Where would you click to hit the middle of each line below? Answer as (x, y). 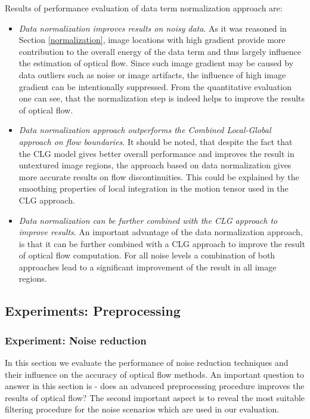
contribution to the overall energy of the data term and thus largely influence (160, 51)
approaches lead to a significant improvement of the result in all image (148, 267)
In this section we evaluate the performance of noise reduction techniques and (147, 363)
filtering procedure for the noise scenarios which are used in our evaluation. (142, 409)
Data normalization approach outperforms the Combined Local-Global (145, 130)
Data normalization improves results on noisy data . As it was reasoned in (153, 28)
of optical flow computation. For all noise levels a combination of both (147, 255)
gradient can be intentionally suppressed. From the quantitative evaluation (155, 86)
